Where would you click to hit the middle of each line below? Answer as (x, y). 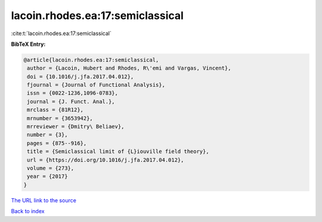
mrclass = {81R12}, (55, 110)
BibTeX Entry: (28, 44)
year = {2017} (47, 176)
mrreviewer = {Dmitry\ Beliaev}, (76, 127)
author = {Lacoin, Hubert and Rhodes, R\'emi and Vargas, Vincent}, (129, 68)
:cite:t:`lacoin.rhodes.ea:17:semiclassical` (61, 33)
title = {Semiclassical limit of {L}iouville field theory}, (118, 151)
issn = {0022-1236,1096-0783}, (73, 93)
